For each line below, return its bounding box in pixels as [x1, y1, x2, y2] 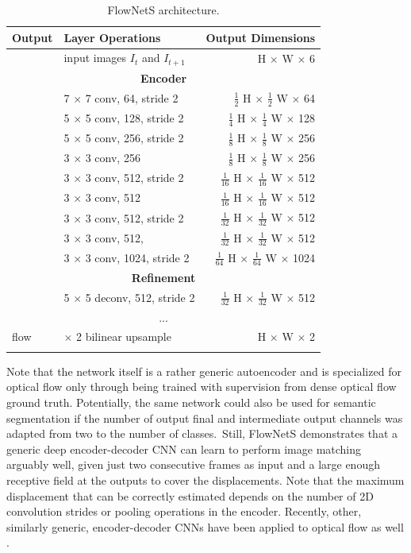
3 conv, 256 [85, 149, 140, 166]
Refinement [131, 269, 196, 285]
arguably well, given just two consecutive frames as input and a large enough [6, 456, 380, 473]
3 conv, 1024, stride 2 [85, 249, 190, 265]
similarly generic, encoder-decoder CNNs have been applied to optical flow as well [6, 518, 404, 535]
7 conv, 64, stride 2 [85, 90, 179, 106]
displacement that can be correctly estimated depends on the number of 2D [6, 487, 374, 504]
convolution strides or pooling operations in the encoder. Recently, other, [6, 503, 362, 520]
